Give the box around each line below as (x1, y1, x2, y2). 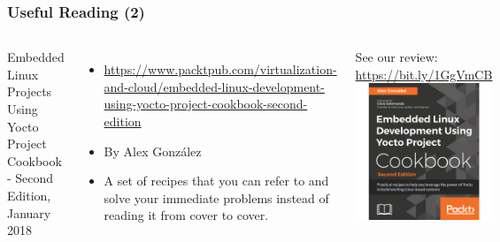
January (7, 203, 51, 222)
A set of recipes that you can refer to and (104, 171, 329, 190)
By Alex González (104, 141, 202, 160)
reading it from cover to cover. (104, 206, 269, 224)
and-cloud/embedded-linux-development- (104, 77, 325, 95)
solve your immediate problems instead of (104, 188, 329, 207)
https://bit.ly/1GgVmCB (355, 64, 493, 83)
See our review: (355, 48, 438, 66)
